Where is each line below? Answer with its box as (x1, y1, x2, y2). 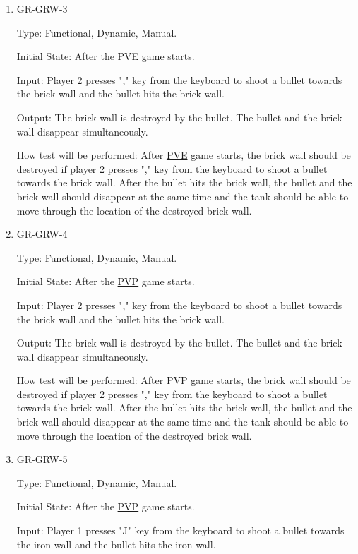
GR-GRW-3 (16, 1, 68, 16)
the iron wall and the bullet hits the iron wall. (16, 536, 216, 551)
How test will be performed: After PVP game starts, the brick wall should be (16, 373, 351, 387)
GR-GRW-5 (16, 452, 68, 466)
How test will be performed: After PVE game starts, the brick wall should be (16, 147, 351, 162)
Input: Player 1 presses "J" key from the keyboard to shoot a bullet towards (16, 523, 345, 538)
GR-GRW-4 (16, 227, 68, 241)
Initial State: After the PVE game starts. (16, 49, 195, 64)
